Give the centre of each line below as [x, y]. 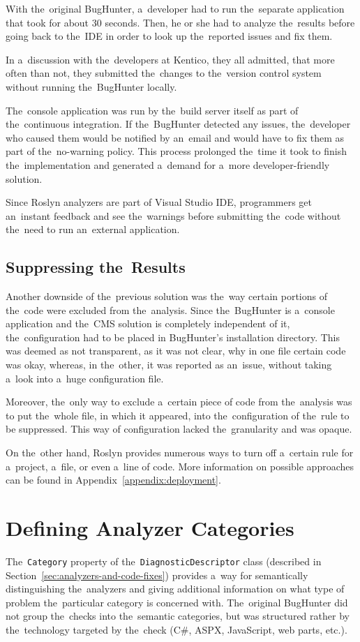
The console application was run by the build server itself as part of [152, 110]
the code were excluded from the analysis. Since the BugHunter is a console [170, 309]
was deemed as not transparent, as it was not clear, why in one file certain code [176, 351]
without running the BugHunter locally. [91, 86]
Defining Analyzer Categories [150, 528]
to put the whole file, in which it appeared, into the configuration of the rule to [178, 415]
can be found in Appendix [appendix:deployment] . [113, 480]
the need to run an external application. [93, 229]
